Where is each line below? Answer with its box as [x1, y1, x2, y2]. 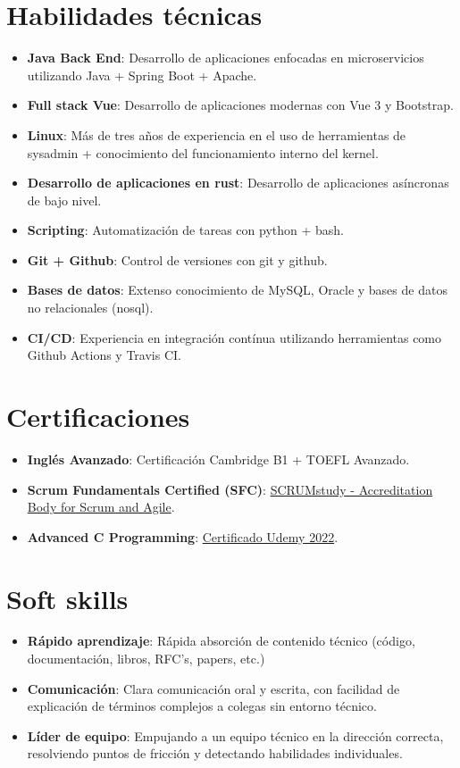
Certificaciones [6, 398, 190, 435]
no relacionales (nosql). [27, 298, 154, 317]
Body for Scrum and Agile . [27, 497, 175, 516]
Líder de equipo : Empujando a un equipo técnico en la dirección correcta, [27, 726, 444, 745]
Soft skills [6, 580, 129, 616]
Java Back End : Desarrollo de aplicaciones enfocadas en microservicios [27, 48, 424, 67]
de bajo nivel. [27, 190, 102, 209]
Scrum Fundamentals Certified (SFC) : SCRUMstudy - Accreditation [27, 480, 433, 498]
